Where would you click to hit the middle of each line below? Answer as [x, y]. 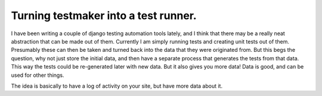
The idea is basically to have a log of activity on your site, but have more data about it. [117, 86]
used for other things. [38, 75]
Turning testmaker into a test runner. [104, 16]
